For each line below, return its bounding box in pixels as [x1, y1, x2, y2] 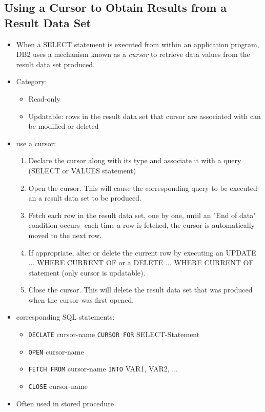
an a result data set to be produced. [28, 192, 141, 203]
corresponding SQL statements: [16, 311, 115, 322]
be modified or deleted [28, 121, 99, 131]
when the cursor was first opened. [28, 294, 134, 305]
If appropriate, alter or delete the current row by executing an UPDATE [28, 247, 256, 258]
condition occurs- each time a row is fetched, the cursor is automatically [28, 220, 255, 230]
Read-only [28, 93, 60, 104]
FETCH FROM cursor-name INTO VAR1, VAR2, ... [28, 363, 178, 374]
